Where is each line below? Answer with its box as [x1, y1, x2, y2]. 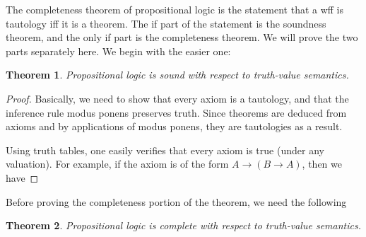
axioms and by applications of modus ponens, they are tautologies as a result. [6, 119, 343, 134]
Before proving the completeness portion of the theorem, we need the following [6, 194, 347, 209]
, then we [302, 156, 342, 171]
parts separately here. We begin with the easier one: [6, 43, 231, 58]
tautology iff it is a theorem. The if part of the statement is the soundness [6, 16, 326, 30]
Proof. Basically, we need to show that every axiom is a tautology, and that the [6, 91, 349, 105]
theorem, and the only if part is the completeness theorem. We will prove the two [6, 30, 358, 45]
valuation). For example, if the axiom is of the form [6, 156, 229, 171]
